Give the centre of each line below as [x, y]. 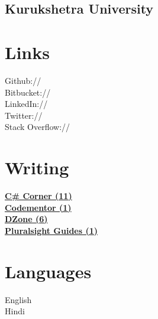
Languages [48, 271]
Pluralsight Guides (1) [51, 230]
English [18, 299]
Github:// [23, 80]
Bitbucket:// [28, 92]
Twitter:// [24, 115]
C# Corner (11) [38, 196]
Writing [37, 167]
